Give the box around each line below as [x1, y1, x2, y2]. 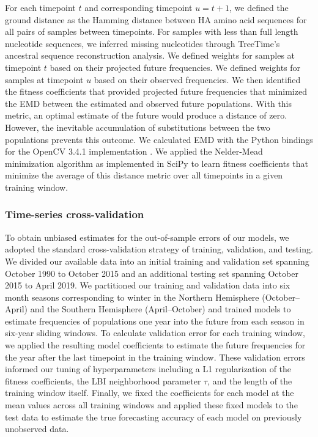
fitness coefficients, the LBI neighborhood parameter [5, 374, 201, 387]
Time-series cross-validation [5, 207, 144, 222]
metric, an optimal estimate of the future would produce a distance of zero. [5, 109, 287, 122]
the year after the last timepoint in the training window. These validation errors [5, 350, 305, 363]
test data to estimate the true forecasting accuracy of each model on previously [5, 410, 302, 423]
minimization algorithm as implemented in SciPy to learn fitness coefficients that [5, 156, 309, 169]
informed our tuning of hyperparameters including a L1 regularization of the [5, 362, 292, 375]
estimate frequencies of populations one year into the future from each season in [5, 314, 305, 327]
